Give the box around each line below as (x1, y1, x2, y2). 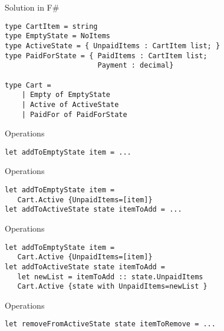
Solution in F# (5, 1, 60, 13)
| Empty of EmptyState (21, 91, 110, 99)
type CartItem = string (5, 22, 98, 31)
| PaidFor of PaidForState (21, 110, 127, 119)
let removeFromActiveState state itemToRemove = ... (5, 320, 216, 329)
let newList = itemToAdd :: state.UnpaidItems (17, 272, 203, 281)
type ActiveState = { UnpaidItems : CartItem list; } (5, 41, 220, 50)
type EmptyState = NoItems (5, 32, 110, 41)
